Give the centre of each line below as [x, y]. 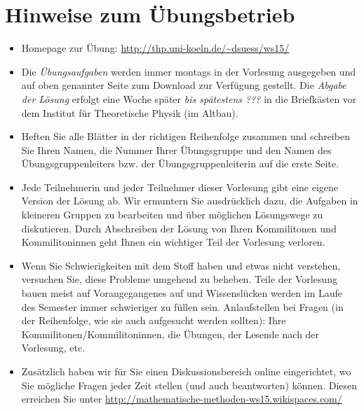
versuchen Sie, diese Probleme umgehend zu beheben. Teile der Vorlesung [179, 279]
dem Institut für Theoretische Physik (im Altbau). [130, 112]
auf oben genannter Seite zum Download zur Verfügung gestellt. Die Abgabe [184, 85]
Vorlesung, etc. [53, 348]
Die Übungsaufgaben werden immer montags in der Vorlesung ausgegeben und [189, 71]
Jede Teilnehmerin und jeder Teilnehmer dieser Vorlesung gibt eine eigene [180, 187]
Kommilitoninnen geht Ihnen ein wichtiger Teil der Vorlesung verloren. [173, 242]
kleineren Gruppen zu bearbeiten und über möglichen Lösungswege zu [172, 215]
